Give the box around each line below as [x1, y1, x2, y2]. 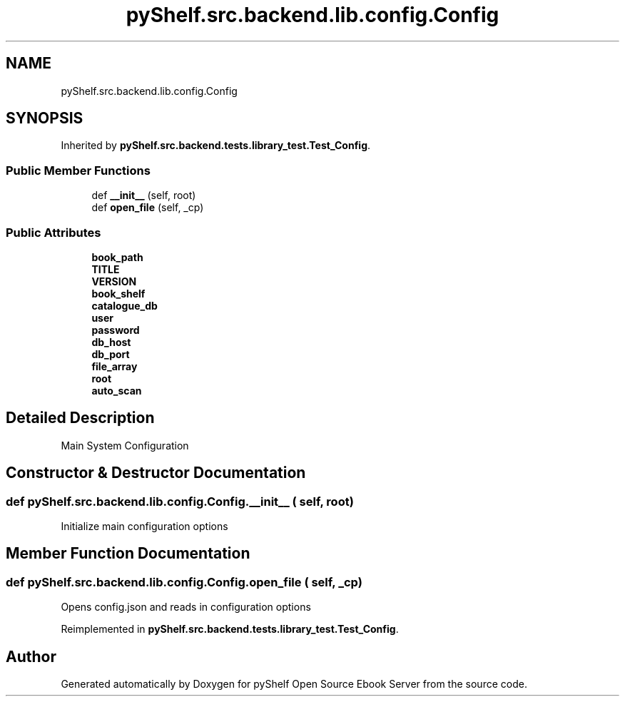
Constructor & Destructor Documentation [6, 464, 306, 482]
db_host [91, 335, 131, 348]
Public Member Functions [6, 163, 151, 178]
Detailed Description [6, 409, 155, 427]
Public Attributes [6, 225, 101, 240]
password [91, 323, 140, 336]
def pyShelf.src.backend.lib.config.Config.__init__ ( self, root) [6, 494, 354, 509]
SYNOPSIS [6, 109, 83, 128]
